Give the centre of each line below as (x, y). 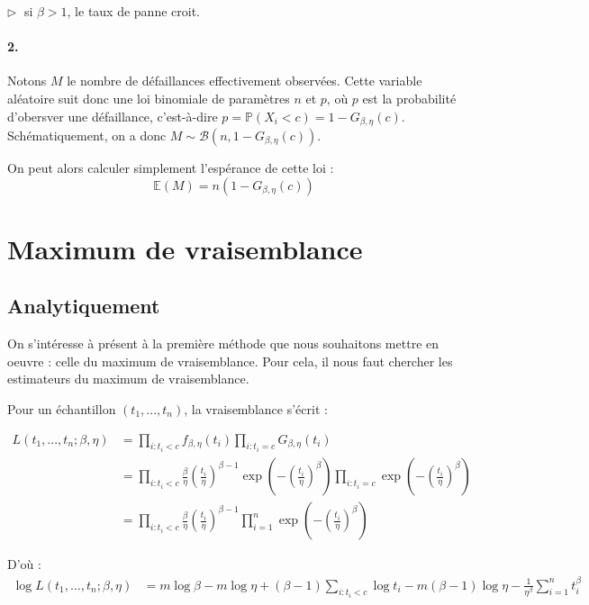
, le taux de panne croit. (133, 11)
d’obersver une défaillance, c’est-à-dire (113, 116)
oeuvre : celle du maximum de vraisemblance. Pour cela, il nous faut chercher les (230, 361)
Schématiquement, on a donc (87, 135)
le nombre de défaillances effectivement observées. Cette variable (245, 81)
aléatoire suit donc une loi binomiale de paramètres (149, 98)
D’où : (24, 564)
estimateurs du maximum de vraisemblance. (128, 379)
